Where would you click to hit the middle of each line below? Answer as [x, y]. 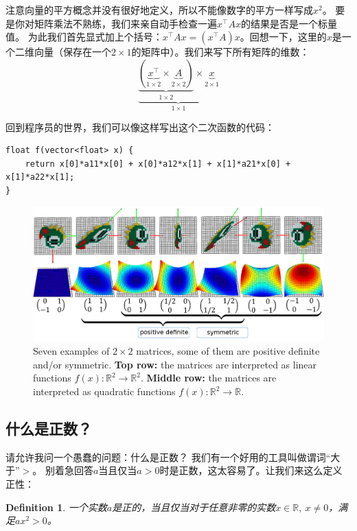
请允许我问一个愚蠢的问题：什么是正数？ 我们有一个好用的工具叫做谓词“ [168, 457]
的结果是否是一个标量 [289, 23]
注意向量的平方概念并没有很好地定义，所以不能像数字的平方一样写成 [159, 10]
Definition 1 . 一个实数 [56, 507]
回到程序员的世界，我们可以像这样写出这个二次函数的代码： [140, 127]
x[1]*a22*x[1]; [40, 177]
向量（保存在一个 [72, 52]
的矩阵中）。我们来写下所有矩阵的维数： [220, 52]
